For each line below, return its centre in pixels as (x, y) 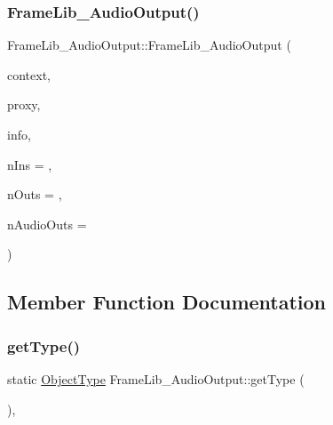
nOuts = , (35, 194)
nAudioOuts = (47, 224)
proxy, (24, 104)
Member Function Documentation (167, 302)
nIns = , (30, 164)
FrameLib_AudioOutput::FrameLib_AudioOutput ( (149, 45)
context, (29, 74)
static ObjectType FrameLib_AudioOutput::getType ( (156, 378)
